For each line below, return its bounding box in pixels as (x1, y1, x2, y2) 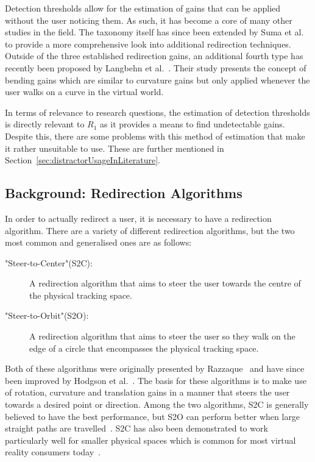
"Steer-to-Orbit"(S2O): (5, 309, 89, 322)
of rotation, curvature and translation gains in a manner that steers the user (5, 386, 290, 399)
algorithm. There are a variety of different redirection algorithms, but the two (5, 224, 295, 236)
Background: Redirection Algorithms (5, 183, 242, 202)
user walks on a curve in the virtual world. (5, 85, 164, 98)
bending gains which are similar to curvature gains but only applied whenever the (5, 73, 310, 86)
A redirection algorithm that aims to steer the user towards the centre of (29, 277, 301, 290)
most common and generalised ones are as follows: (5, 236, 192, 249)
